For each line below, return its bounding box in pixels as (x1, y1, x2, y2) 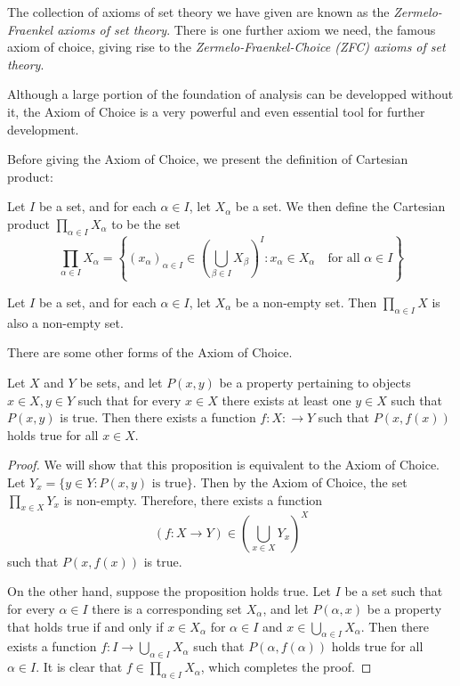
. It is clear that (36, 657, 123, 676)
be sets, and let (79, 372, 163, 391)
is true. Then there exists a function (60, 408, 256, 427)
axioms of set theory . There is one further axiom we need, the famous (57, 20, 436, 38)
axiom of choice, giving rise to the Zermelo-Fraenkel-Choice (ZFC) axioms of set (7, 37, 446, 56)
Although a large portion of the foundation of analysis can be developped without (7, 85, 454, 103)
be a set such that (344, 582, 443, 600)
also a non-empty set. (7, 313, 124, 331)
